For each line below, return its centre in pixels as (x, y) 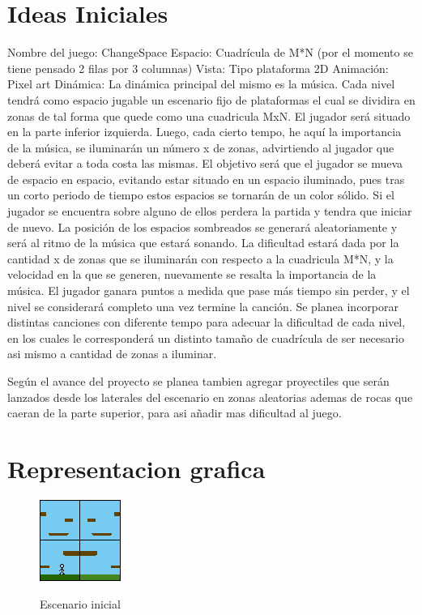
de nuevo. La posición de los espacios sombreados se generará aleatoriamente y (202, 226)
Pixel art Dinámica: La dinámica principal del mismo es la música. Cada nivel (201, 84)
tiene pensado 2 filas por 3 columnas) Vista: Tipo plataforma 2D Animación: (198, 68)
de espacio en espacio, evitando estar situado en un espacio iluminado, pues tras (206, 179)
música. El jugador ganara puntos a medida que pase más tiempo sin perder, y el (209, 290)
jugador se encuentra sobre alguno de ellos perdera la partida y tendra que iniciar (210, 211)
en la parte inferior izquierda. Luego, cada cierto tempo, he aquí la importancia (205, 132)
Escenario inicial (80, 603)
